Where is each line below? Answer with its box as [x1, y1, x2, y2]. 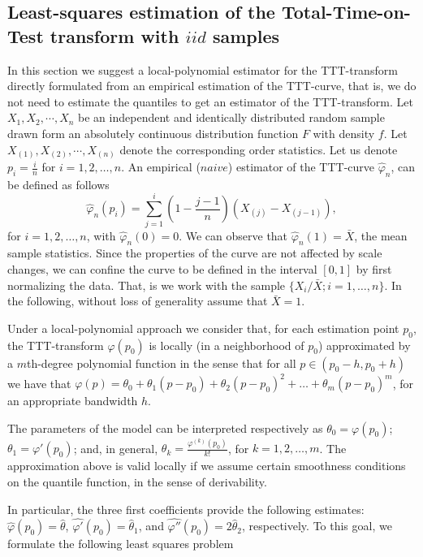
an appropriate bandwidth [7, 392, 138, 409]
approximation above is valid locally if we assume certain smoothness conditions [7, 457, 406, 474]
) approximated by [317, 336, 411, 353]
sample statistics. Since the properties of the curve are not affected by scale [7, 244, 382, 261]
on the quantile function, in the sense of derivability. [7, 473, 267, 490]
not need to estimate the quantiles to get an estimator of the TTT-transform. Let [7, 93, 413, 110]
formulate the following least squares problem [7, 535, 234, 552]
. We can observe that [179, 227, 288, 244]
